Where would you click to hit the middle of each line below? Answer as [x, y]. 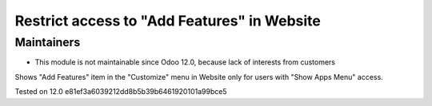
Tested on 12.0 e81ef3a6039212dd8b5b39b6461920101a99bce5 [121, 92]
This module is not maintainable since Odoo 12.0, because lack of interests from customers [185, 62]
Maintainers [48, 42]
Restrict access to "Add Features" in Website [168, 21]
